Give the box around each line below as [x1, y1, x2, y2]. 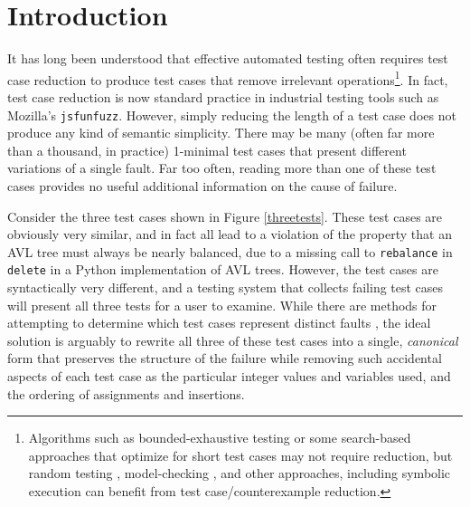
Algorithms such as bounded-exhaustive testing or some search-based [28, 428, 411, 447]
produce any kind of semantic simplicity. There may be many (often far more [7, 123, 435, 142]
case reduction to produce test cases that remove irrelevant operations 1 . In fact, [7, 67, 448, 89]
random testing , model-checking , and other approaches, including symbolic [28, 464, 451, 483]
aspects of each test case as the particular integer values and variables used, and [7, 367, 451, 386]
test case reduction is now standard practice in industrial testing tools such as [7, 87, 439, 106]
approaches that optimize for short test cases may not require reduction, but [28, 445, 453, 464]
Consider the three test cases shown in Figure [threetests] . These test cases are [7, 206, 443, 225]
